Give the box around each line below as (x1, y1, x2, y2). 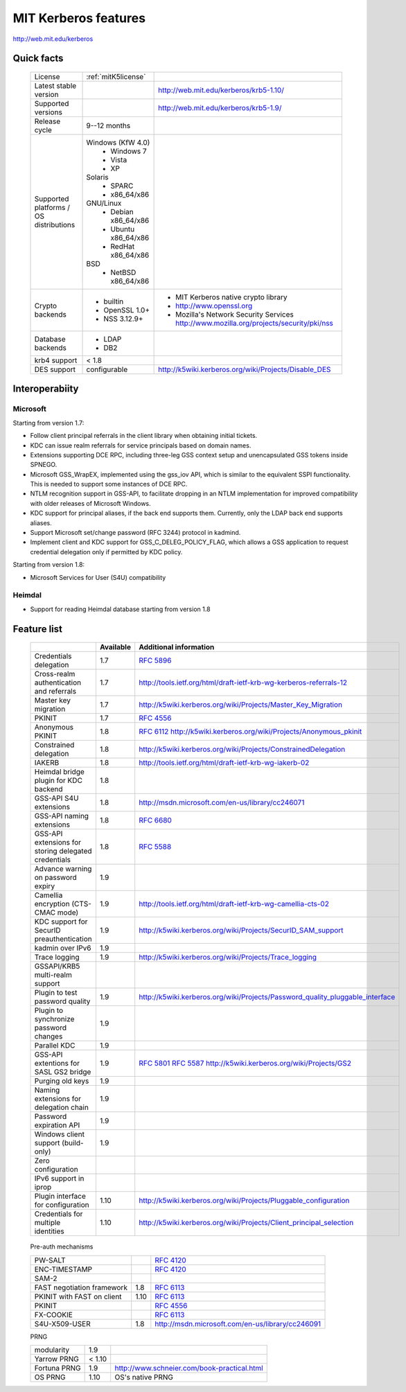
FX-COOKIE (34, 1310, 73, 1319)
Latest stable (34, 80, 77, 90)
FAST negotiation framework (34, 1283, 128, 1292)
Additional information (139, 642, 215, 652)
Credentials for (34, 1209, 83, 1219)
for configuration (34, 1200, 89, 1210)
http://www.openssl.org (175, 301, 253, 310)
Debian (110, 206, 134, 216)
